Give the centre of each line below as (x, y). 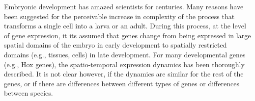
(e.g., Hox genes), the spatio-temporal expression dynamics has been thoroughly (124, 64)
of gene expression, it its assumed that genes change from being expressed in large (127, 35)
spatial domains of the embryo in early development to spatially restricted (115, 45)
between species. (28, 93)
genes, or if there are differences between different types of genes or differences (122, 83)
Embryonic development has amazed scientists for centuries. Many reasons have (124, 6)
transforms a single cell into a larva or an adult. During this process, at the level (125, 26)
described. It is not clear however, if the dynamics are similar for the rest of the (124, 74)
